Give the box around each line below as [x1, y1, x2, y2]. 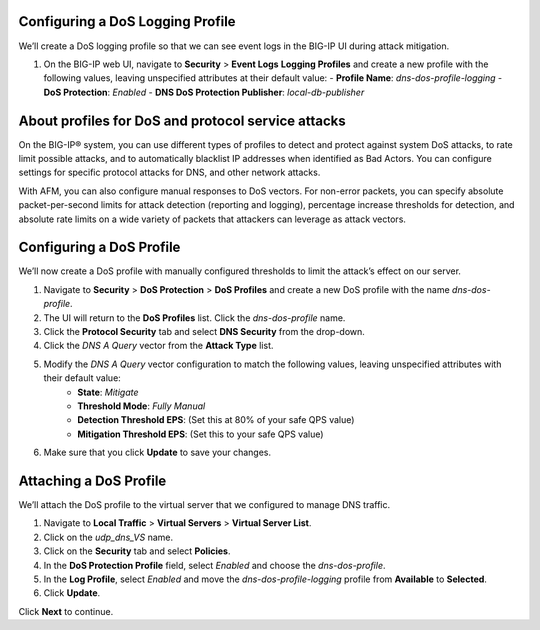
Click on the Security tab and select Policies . [43, 545, 231, 557]
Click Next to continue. [18, 605, 114, 617]
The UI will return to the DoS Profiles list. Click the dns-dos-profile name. [43, 311, 346, 324]
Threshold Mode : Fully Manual [77, 400, 206, 412]
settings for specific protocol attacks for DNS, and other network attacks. [18, 166, 321, 179]
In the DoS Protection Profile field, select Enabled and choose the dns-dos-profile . [43, 559, 386, 571]
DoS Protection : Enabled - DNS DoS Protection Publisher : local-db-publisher [43, 86, 365, 98]
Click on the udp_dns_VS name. [43, 531, 174, 543]
